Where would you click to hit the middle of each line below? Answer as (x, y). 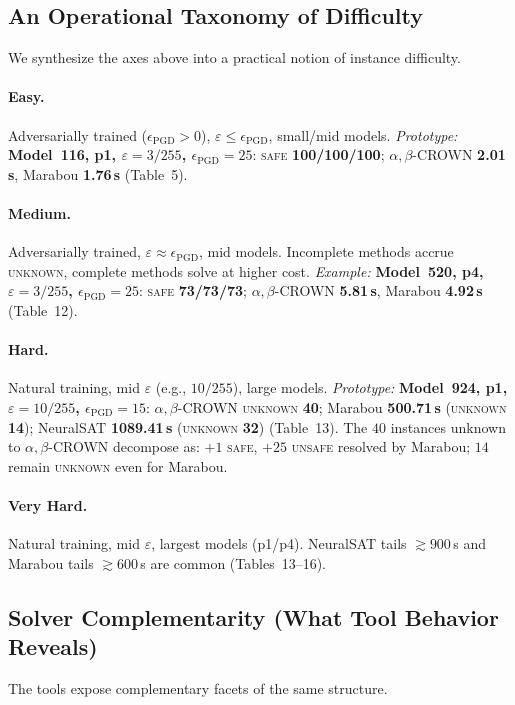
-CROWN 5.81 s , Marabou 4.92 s (378, 290)
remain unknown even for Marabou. (118, 465)
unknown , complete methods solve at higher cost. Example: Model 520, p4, (246, 270)
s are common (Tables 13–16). (233, 562)
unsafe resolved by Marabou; (381, 446)
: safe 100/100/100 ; (318, 154)
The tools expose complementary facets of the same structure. (198, 687)
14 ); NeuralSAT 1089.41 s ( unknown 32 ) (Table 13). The (188, 426)
